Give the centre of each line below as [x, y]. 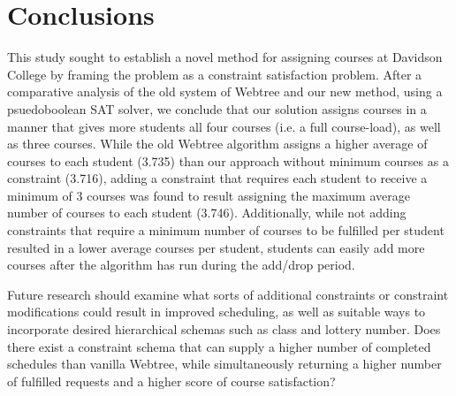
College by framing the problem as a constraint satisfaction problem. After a [215, 74]
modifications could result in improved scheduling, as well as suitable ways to [217, 312]
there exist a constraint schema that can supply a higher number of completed [219, 346]
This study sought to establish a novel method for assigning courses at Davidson [225, 57]
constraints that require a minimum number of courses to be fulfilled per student [226, 230]
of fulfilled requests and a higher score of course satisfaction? [171, 381]
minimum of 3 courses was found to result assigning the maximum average [209, 195]
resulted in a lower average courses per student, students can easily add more [216, 247]
